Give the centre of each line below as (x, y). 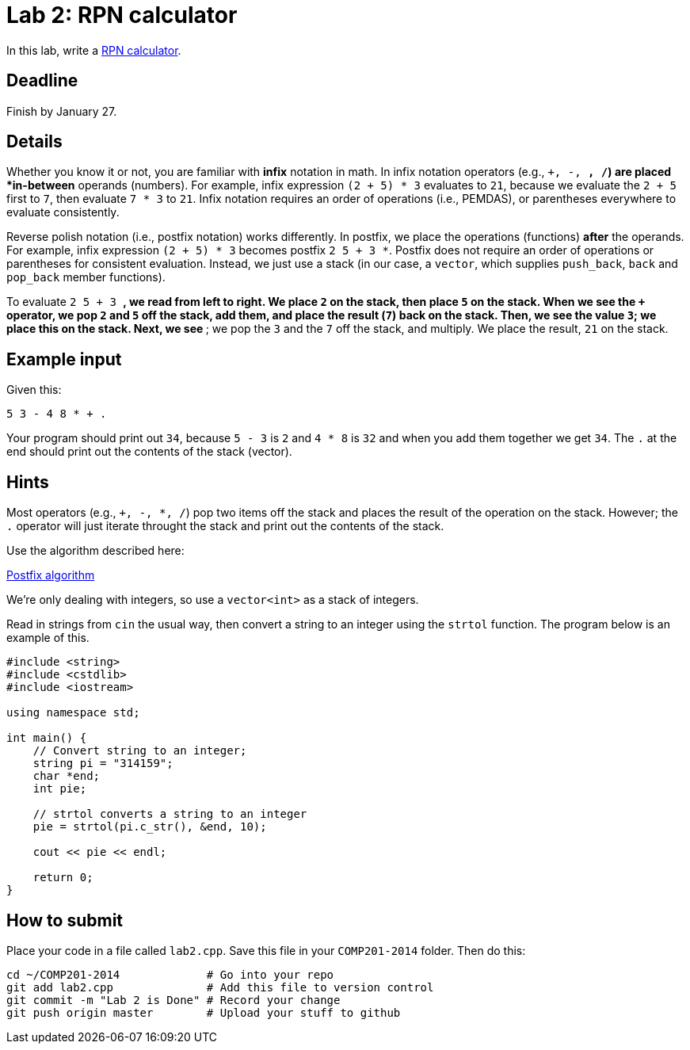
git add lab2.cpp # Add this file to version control (220, 987)
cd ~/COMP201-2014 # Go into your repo (170, 974)
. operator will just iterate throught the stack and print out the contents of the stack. (225, 526)
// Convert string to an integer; (140, 751)
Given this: (34, 390)
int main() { (47, 738)
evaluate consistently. (63, 212)
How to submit (65, 920)
